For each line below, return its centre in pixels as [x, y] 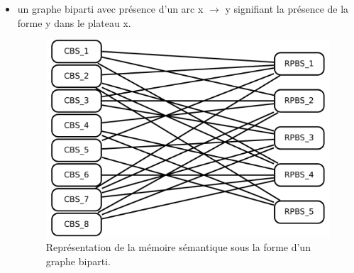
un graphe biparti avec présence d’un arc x [110, 9]
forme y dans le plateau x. [74, 22]
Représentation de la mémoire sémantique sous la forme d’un [178, 247]
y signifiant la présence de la [287, 9]
